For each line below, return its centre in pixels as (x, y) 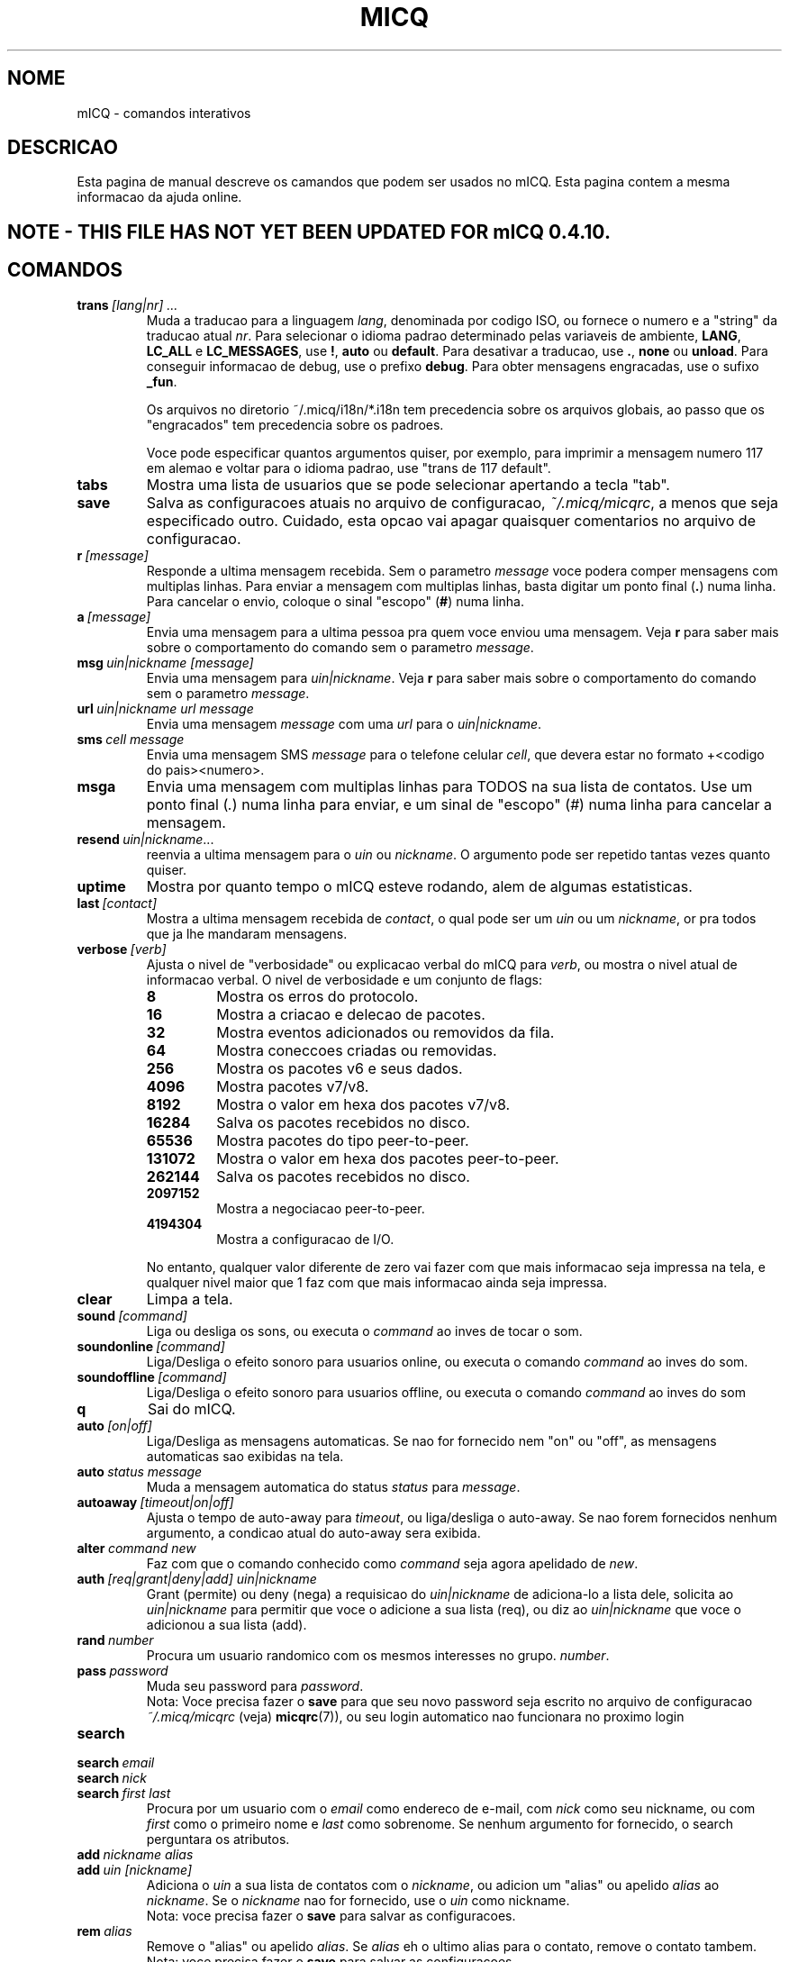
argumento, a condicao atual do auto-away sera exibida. (313, 1532)
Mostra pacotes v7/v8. (293, 1086)
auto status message (140, 1471)
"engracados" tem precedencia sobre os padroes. (295, 424)
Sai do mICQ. (191, 1408)
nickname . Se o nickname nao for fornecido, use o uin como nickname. (358, 1900)
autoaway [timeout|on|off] (155, 1502)
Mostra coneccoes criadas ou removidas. (357, 1050)
